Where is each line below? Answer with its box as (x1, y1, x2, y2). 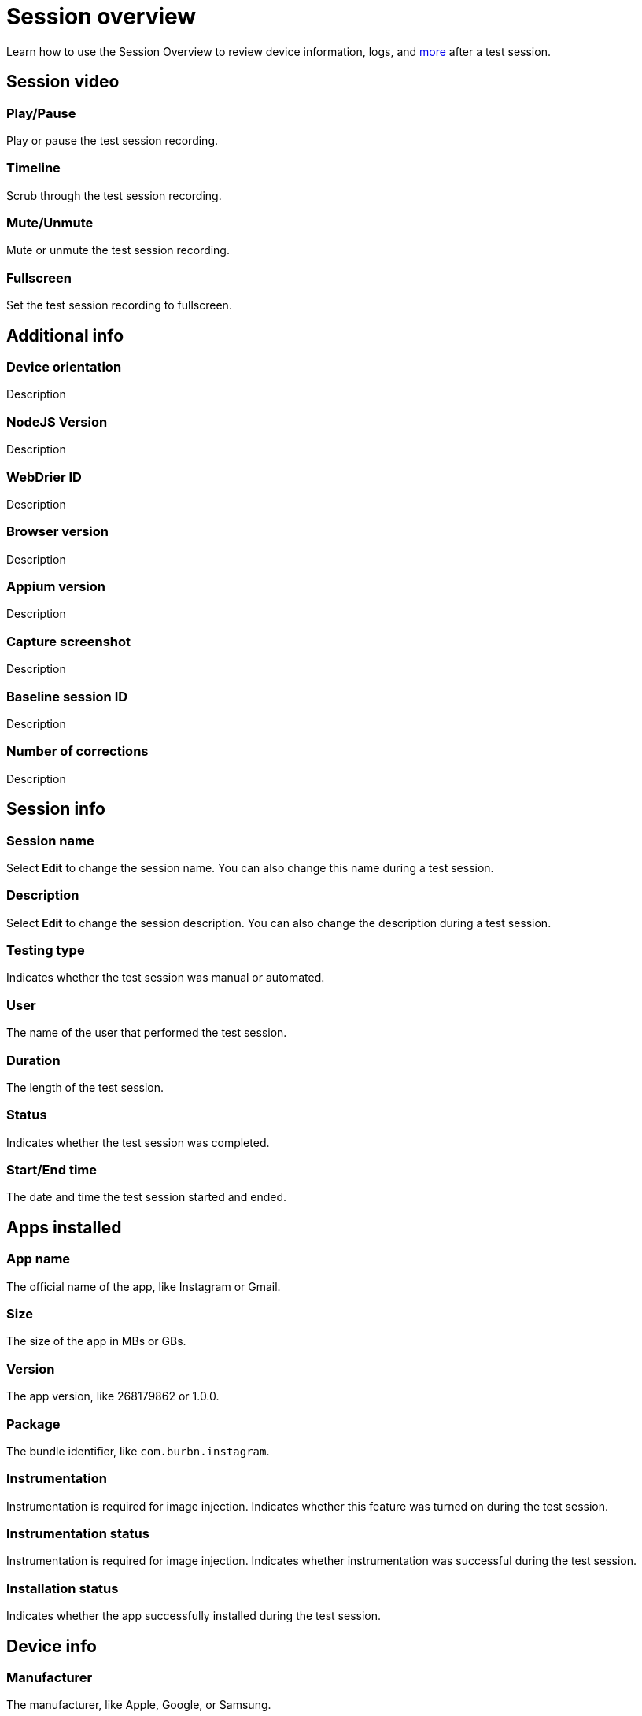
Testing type (6, 942, 85, 959)
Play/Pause (6, 105, 76, 121)
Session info (6, 799, 105, 819)
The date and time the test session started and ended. (6, 1190, 287, 1204)
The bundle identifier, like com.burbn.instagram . (6, 1444, 270, 1458)
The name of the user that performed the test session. (6, 1026, 287, 1040)
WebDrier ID (6, 468, 82, 485)
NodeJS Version (6, 413, 108, 430)
